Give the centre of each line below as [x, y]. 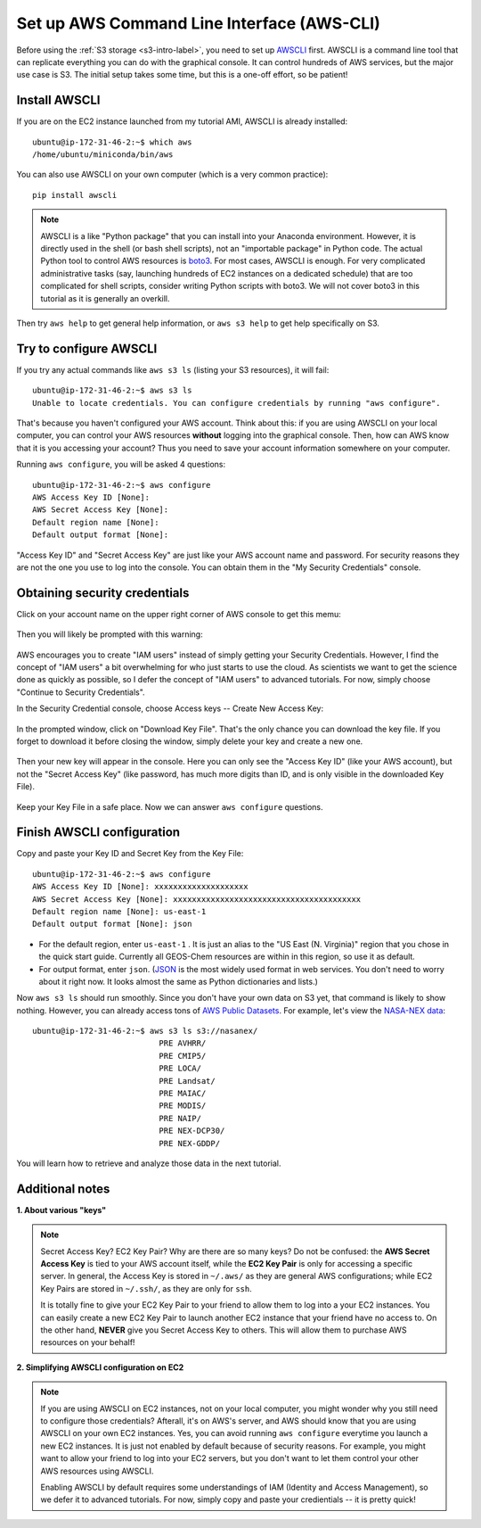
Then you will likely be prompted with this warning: [110, 634]
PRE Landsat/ [187, 1081]
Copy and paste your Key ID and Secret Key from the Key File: [130, 854]
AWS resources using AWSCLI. [97, 1471]
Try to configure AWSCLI [87, 348]
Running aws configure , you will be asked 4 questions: [121, 465]
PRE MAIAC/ [183, 1094]
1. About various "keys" [61, 1210]
